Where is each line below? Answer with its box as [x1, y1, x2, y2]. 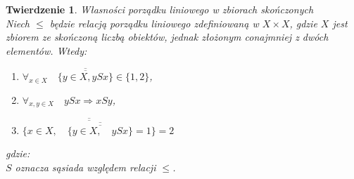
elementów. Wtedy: [6, 43, 87, 58]
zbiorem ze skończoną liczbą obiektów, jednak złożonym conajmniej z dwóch [6, 29, 329, 44]
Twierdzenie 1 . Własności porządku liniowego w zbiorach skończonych [6, 2, 314, 16]
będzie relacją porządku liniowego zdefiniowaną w [49, 15, 259, 30]
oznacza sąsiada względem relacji [15, 159, 156, 174]
